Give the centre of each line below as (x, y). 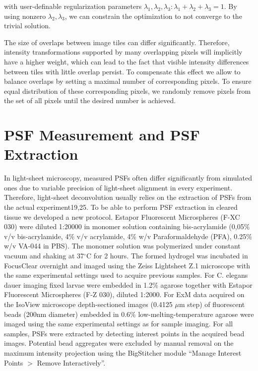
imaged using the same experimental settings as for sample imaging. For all (119, 324)
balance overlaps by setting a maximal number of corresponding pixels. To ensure (128, 81)
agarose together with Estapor (206, 284)
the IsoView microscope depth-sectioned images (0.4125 (88, 304)
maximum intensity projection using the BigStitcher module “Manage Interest (123, 352)
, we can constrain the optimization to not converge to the (153, 16)
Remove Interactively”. (71, 362)
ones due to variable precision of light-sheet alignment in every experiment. (118, 187)
